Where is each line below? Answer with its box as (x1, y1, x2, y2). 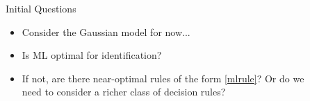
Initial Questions (6, 1, 76, 15)
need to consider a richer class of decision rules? (22, 84, 226, 99)
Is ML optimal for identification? (22, 48, 162, 62)
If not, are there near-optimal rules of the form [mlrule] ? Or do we (22, 71, 304, 85)
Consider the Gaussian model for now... (22, 24, 190, 39)
